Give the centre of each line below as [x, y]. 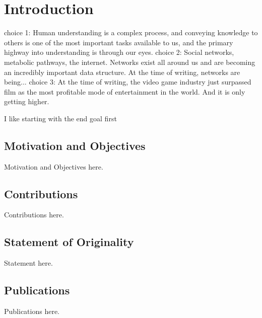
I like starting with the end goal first [60, 118]
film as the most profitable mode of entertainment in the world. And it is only [125, 91]
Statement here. [28, 263]
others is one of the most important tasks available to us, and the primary [119, 42]
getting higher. [27, 101]
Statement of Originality [69, 242]
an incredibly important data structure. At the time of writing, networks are [122, 72]
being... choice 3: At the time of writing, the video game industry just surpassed [128, 82]
